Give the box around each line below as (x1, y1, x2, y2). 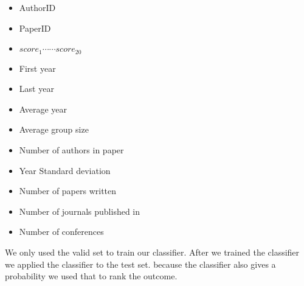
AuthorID (19, 1, 56, 13)
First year (19, 61, 56, 74)
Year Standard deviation (19, 164, 111, 176)
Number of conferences (19, 225, 104, 238)
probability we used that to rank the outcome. (5, 270, 178, 282)
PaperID (19, 21, 51, 34)
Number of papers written (19, 184, 117, 197)
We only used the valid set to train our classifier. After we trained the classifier (5, 245, 300, 258)
